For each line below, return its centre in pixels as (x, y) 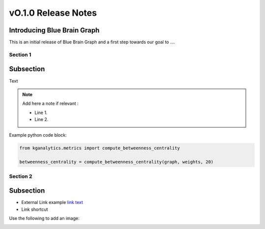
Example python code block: (38, 135)
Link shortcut (35, 209)
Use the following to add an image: (44, 218)
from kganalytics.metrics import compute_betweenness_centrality (100, 148)
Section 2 (21, 176)
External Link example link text (52, 202)
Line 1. (41, 113)
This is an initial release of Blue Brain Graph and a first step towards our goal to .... (92, 42)
